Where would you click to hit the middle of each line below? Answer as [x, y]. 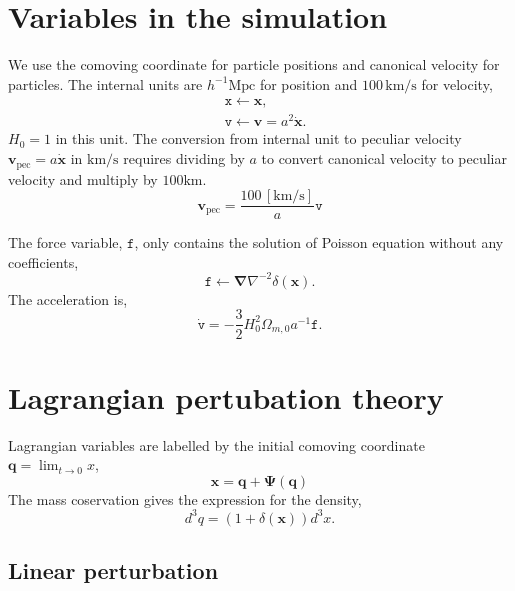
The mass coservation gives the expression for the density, [185, 498]
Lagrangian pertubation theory [226, 396]
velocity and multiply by [83, 178]
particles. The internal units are [105, 83]
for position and [308, 83]
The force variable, [65, 242]
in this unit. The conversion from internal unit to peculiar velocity [258, 138]
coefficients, [43, 261]
